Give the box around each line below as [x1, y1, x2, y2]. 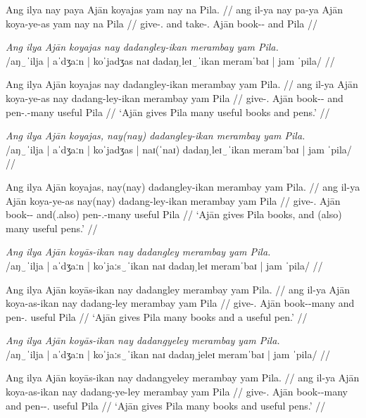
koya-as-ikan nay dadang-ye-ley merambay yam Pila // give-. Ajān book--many [6, 384, 348, 399]
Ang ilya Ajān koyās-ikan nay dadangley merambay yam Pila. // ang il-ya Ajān [6, 281, 351, 296]
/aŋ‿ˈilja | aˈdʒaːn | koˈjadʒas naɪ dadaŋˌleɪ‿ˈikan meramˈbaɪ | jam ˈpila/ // [6, 53, 335, 68]
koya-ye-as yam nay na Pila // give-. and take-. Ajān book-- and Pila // [6, 15, 318, 30]
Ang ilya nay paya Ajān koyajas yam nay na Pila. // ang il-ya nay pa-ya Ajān [6, 2, 343, 16]
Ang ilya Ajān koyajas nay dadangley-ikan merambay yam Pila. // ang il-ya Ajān [6, 77, 358, 91]
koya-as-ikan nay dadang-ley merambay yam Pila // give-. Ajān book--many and [6, 296, 355, 310]
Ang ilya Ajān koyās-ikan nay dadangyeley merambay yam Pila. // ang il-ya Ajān [6, 370, 360, 385]
